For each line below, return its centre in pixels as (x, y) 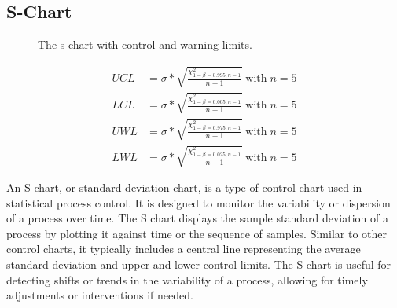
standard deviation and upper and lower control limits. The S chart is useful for (199, 264)
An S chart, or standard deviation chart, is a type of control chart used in (184, 187)
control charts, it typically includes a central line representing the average (184, 249)
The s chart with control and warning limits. (145, 44)
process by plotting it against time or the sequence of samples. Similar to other (197, 233)
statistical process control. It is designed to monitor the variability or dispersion (198, 202)
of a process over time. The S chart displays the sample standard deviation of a (197, 218)
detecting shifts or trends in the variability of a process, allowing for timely (187, 279)
